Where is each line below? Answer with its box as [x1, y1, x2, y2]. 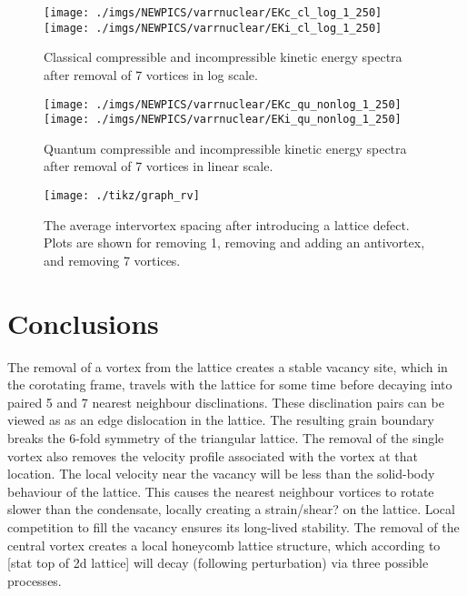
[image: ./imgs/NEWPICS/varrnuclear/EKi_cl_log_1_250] [44, 21, 383, 35]
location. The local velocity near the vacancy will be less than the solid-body [7, 464, 435, 483]
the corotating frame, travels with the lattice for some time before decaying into [7, 375, 452, 394]
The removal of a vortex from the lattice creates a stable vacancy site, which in [7, 357, 448, 376]
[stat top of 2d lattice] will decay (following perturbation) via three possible [7, 553, 429, 572]
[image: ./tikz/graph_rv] [44, 189, 200, 202]
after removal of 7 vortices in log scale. [44, 65, 258, 84]
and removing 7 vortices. [44, 250, 181, 269]
